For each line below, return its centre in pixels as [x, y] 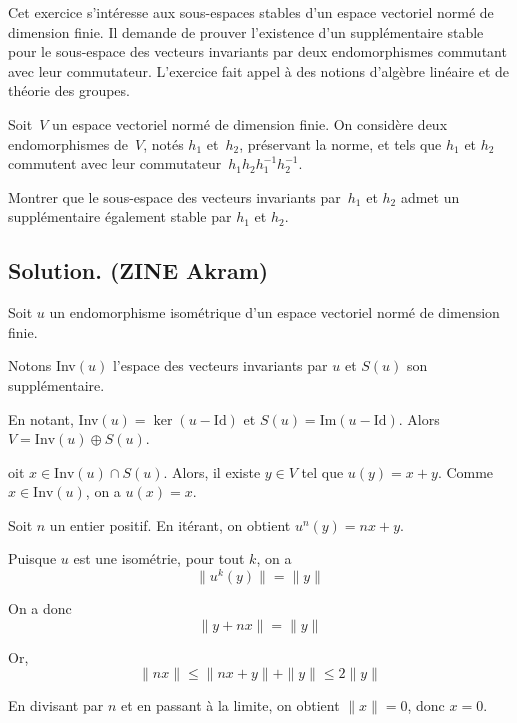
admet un [430, 196]
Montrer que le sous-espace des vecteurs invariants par [174, 196]
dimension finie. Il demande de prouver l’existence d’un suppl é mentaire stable [246, 31]
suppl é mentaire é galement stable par [120, 216]
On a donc [40, 608]
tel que [322, 471]
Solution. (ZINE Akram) [138, 270]
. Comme [465, 471]
